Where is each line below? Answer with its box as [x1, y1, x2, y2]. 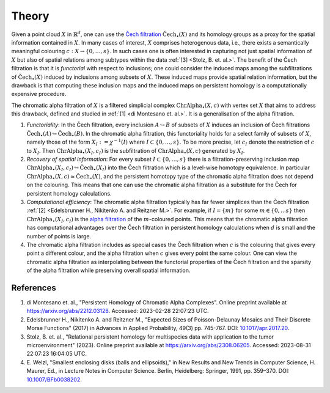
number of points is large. [26, 232, 92, 240]
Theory [11, 9, 50, 23]
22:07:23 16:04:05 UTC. [26, 350, 87, 358]
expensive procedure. [11, 90, 67, 98]
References [11, 282, 56, 293]
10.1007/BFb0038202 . [26, 376, 82, 383]
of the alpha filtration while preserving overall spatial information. [26, 266, 191, 274]
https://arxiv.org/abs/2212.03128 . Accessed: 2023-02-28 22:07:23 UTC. [26, 307, 209, 315]
